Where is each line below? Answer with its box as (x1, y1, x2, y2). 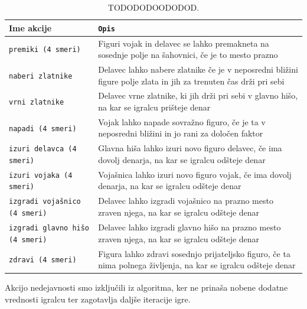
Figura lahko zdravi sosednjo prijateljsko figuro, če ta (98, 247, 290, 259)
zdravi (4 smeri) (9, 256, 77, 265)
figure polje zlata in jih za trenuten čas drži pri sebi (98, 74, 285, 87)
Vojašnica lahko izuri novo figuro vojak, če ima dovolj (98, 168, 292, 180)
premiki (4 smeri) (9, 45, 81, 54)
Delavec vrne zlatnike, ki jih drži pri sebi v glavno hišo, (98, 89, 298, 102)
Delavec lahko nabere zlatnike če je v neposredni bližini (98, 63, 298, 75)
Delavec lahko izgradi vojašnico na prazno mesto (98, 194, 273, 207)
